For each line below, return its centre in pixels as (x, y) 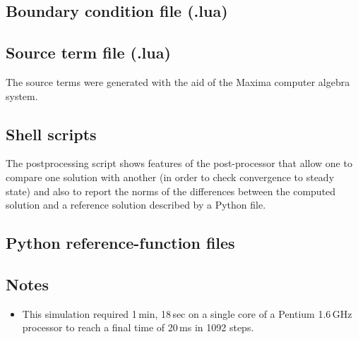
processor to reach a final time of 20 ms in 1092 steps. (138, 327)
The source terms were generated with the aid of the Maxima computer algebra (178, 81)
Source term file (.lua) (88, 53)
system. (22, 95)
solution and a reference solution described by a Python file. (136, 205)
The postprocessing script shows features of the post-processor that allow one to (179, 163)
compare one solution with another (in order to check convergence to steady (170, 177)
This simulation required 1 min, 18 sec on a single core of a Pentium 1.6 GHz (187, 313)
